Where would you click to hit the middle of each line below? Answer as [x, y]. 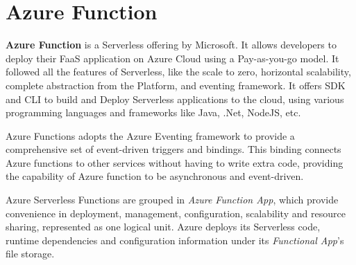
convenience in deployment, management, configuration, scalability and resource [176, 213]
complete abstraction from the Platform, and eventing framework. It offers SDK [176, 85]
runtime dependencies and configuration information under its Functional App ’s [175, 240]
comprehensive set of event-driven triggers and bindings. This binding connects [173, 149]
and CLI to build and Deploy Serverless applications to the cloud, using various [175, 99]
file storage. [30, 254]
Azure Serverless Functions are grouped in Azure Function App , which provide [172, 200]
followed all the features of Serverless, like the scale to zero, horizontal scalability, [178, 72]
